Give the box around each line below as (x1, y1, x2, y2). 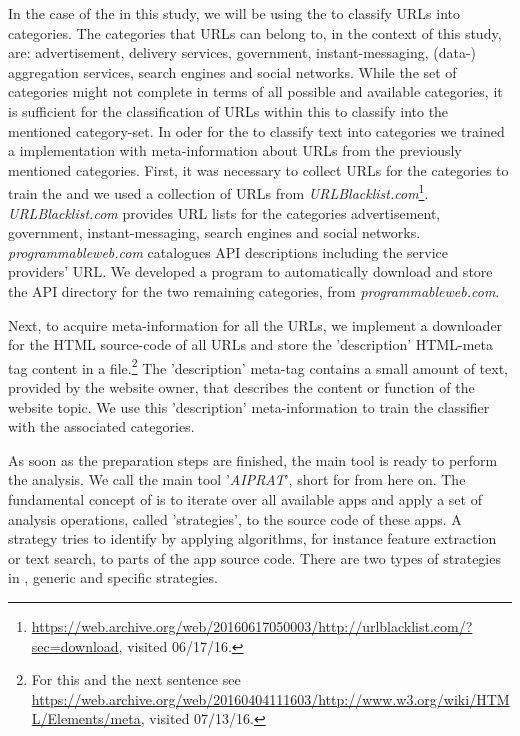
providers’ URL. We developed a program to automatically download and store (8, 261, 493, 282)
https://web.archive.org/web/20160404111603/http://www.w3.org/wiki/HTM (31, 688, 510, 709)
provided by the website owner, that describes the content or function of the (8, 377, 475, 397)
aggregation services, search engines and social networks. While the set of (8, 61, 457, 82)
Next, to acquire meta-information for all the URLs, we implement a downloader (8, 314, 503, 335)
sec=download (31, 635, 119, 656)
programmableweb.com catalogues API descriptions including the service (8, 241, 448, 262)
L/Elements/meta (31, 708, 141, 729)
